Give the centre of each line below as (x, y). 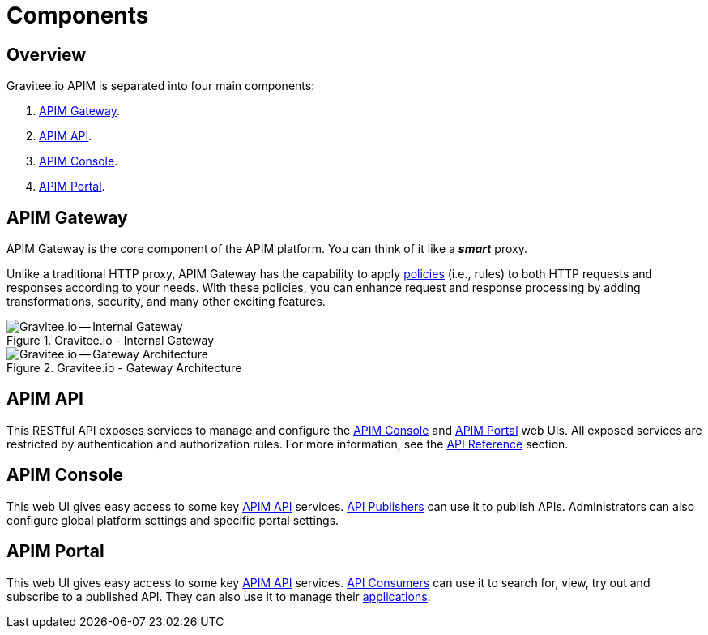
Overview (47, 54)
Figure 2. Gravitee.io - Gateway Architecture (124, 368)
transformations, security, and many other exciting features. (166, 302)
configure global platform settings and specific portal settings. (173, 520)
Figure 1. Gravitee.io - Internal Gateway (111, 341)
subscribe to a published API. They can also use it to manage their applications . (219, 596)
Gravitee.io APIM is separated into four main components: (161, 86)
